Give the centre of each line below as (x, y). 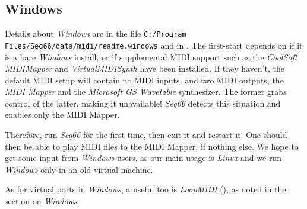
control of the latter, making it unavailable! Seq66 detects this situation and (143, 103)
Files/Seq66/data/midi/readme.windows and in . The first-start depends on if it (154, 45)
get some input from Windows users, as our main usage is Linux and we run (143, 158)
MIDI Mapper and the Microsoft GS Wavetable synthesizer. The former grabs (146, 91)
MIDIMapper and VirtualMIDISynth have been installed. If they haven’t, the (145, 68)
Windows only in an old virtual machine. (79, 169)
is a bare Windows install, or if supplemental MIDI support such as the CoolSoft (151, 57)
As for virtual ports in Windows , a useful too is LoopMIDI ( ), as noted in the (145, 189)
